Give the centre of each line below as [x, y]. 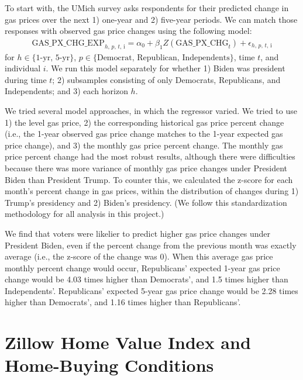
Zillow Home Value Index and [128, 342]
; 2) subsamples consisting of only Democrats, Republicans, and [166, 79]
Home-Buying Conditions [109, 365]
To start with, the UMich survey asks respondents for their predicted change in [147, 8]
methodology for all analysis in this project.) [85, 214]
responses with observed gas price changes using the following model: [128, 31]
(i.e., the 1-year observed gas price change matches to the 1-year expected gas [144, 134]
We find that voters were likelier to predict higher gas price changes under [137, 233]
